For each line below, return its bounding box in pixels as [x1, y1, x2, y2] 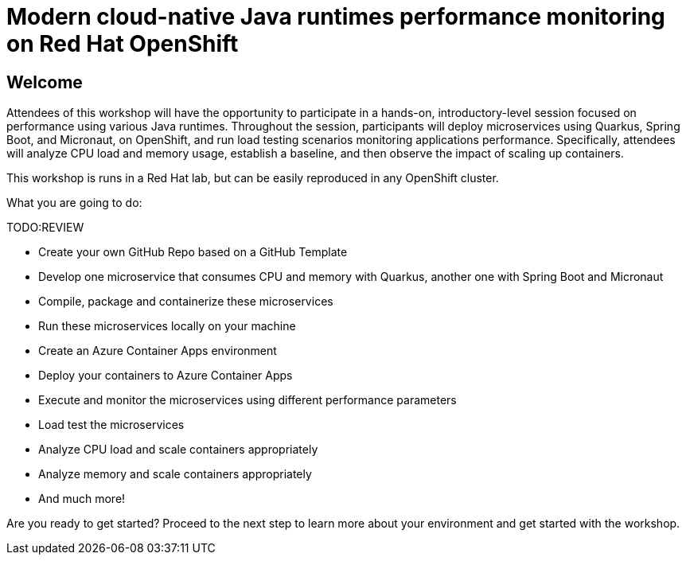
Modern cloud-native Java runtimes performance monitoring [6, 3, 665, 30]
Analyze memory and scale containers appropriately [38, 467, 312, 481]
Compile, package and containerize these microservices [38, 294, 333, 309]
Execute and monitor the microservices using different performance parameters [38, 393, 457, 407]
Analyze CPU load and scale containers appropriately [38, 442, 318, 457]
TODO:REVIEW [6, 220, 84, 235]
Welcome [6, 72, 83, 92]
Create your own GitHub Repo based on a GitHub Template [38, 245, 348, 259]
